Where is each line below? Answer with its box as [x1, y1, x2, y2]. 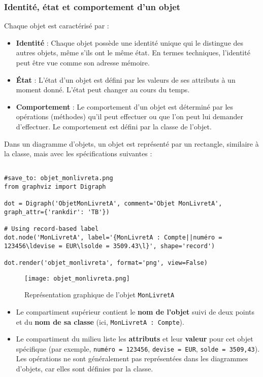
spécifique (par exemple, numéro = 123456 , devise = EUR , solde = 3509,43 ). [16, 343, 260, 354]
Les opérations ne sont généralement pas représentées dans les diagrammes [16, 353, 248, 364]
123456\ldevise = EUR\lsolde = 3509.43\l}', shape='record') [4, 242, 215, 250]
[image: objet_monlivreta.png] [24, 275, 130, 282]
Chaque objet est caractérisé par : [4, 20, 109, 31]
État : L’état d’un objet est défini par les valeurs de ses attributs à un [16, 74, 236, 85]
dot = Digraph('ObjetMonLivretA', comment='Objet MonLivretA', [4, 200, 222, 208]
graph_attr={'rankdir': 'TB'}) [4, 209, 110, 216]
